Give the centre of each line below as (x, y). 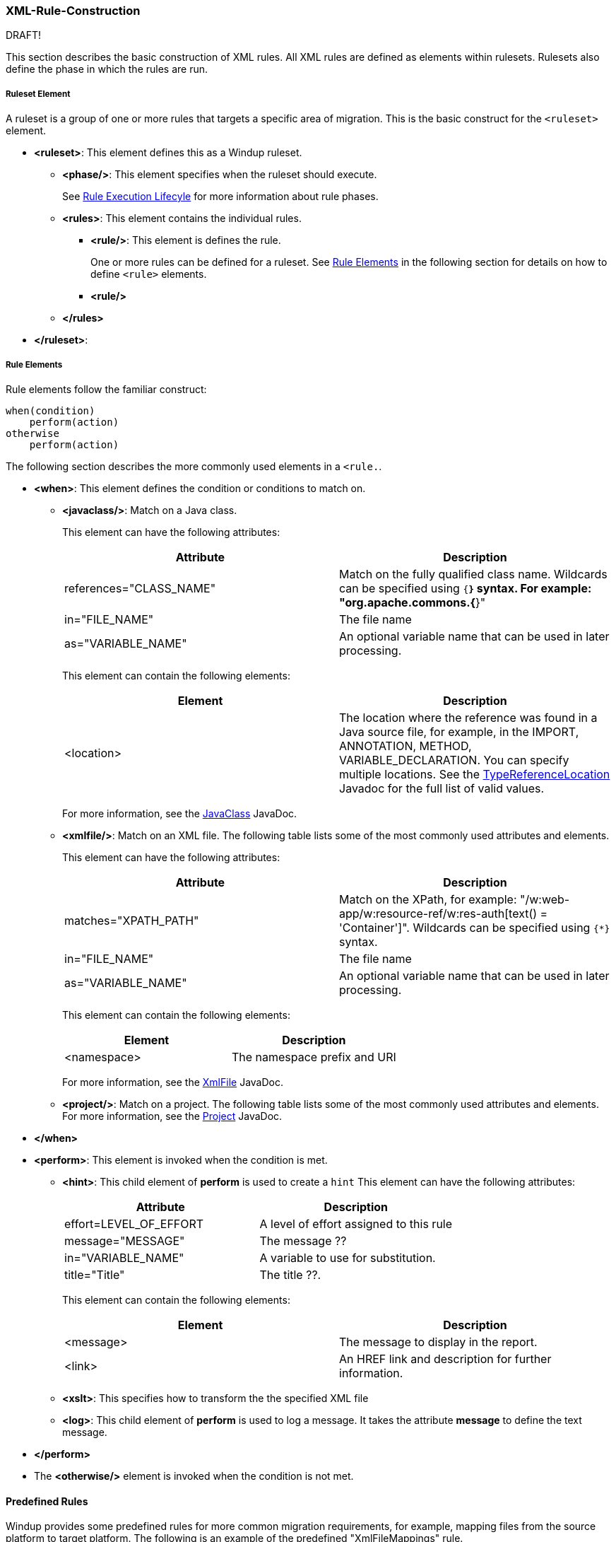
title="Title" (95, 1274)
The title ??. (290, 1274)
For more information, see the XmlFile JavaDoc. (173, 1082)
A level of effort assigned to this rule (356, 1223)
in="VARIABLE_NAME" (124, 1257)
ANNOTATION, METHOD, (405, 746)
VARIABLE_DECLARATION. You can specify (454, 760)
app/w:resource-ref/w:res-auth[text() (438, 913)
